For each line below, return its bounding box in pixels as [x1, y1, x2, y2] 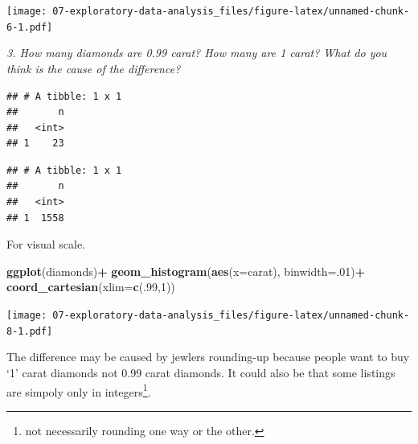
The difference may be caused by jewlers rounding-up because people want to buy [6, 348, 410, 365]
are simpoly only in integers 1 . [6, 380, 151, 400]
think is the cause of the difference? [6, 60, 181, 76]
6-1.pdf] [6, 21, 53, 33]
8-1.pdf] [6, 325, 53, 337]
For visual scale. [6, 236, 85, 253]
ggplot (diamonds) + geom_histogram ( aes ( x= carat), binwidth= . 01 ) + [6, 262, 366, 279]
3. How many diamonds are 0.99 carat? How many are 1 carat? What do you [6, 44, 387, 61]
